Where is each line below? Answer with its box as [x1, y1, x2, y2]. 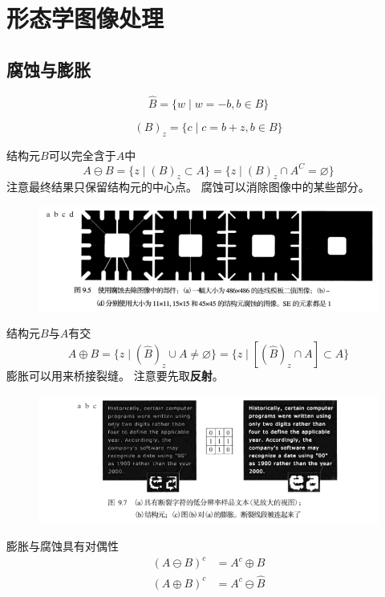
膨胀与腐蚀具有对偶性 [6, 538, 119, 554]
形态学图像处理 [6, 2, 164, 35]
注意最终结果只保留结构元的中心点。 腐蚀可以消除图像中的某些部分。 [6, 178, 370, 195]
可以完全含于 [48, 146, 116, 163]
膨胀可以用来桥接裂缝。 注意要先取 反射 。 [6, 367, 224, 384]
